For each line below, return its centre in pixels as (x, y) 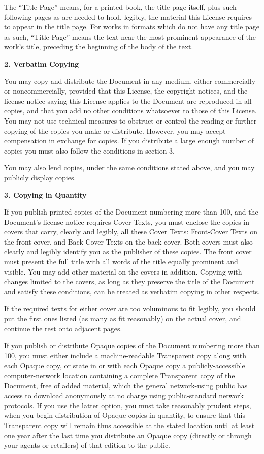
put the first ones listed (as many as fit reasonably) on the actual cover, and (123, 319)
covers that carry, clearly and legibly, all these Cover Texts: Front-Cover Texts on (131, 232)
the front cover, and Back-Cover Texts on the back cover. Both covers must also (128, 241)
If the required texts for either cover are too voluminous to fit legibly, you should (130, 308)
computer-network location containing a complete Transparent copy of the (120, 375)
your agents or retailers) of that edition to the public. (87, 445)
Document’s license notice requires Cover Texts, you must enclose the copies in (127, 221)
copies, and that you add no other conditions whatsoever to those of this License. (130, 111)
